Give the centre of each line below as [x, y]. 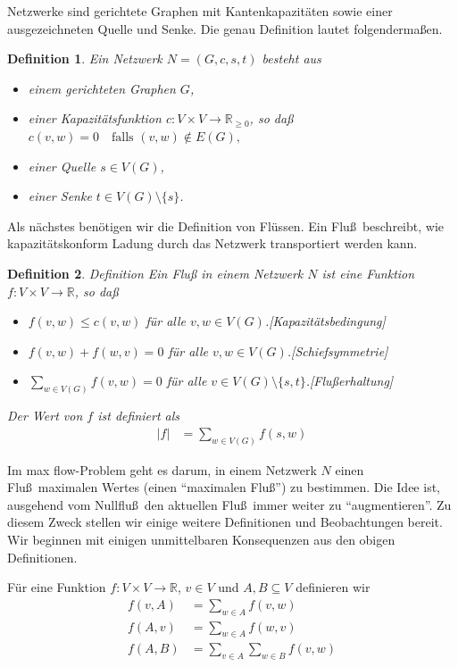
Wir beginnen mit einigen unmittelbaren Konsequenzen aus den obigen [201, 540]
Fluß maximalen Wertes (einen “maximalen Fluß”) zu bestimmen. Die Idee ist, [224, 487]
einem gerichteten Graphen [102, 88]
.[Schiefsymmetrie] [337, 350]
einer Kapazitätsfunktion [95, 118]
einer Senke [60, 196]
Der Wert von [45, 416]
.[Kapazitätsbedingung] [325, 321]
